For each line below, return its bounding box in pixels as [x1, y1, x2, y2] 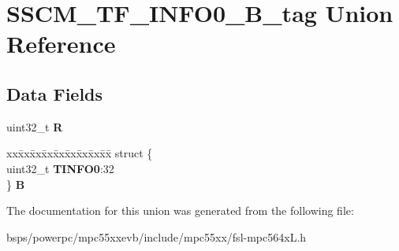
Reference [6, 28, 116, 60]
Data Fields [6, 81, 103, 105]
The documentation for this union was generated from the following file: [6, 202, 354, 219]
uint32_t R [6, 118, 63, 135]
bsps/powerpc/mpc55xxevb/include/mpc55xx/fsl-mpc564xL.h [6, 228, 307, 245]
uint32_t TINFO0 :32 [6, 160, 114, 176]
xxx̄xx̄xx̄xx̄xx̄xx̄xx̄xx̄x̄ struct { [6, 145, 153, 161]
